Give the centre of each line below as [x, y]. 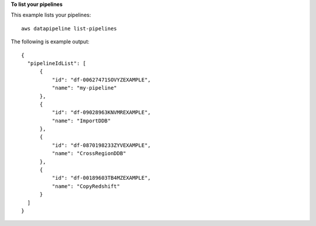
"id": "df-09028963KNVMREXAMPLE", [102, 112]
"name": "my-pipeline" [84, 88]
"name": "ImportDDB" [81, 121]
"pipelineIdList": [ [57, 63]
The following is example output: [50, 42]
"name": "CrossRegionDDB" [89, 153]
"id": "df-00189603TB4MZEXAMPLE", [102, 178]
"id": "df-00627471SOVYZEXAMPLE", [102, 80]
